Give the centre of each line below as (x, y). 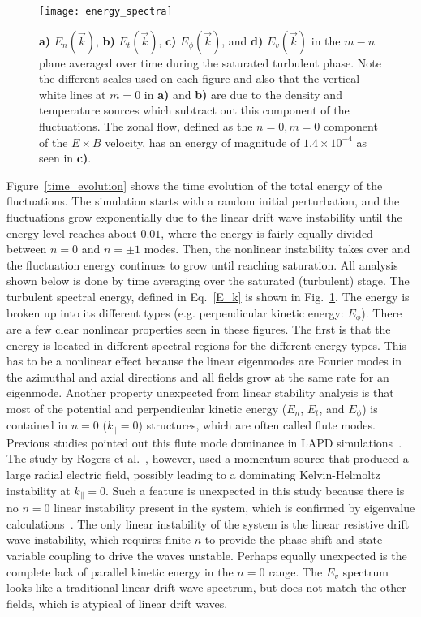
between (27, 249)
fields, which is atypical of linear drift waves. (117, 603)
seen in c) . (65, 158)
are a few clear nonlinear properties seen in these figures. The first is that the (199, 329)
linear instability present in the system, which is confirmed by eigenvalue (234, 508)
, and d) (243, 40)
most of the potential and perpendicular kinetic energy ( (147, 408)
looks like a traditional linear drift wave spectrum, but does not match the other (206, 587)
